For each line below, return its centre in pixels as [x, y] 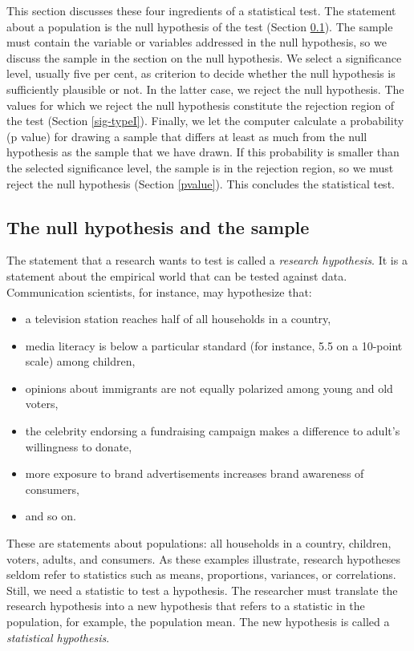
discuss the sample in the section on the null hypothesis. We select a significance [204, 57]
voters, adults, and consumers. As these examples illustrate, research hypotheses [203, 558]
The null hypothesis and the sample [158, 226]
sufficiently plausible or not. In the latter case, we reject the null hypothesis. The [205, 89]
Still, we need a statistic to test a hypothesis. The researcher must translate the [202, 590]
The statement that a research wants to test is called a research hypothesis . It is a [207, 260]
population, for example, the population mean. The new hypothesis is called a [198, 622]
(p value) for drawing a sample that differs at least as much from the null [187, 136]
